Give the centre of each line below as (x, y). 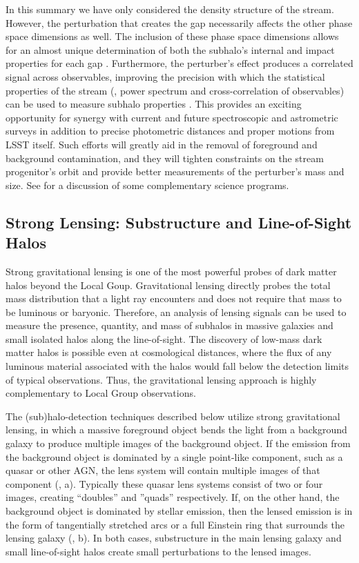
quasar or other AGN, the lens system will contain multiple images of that (163, 470)
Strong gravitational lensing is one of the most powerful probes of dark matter (171, 271)
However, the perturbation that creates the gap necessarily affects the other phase (179, 22)
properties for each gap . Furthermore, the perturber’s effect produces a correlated (179, 63)
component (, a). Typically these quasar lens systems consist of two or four (164, 483)
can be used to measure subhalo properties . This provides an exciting (154, 104)
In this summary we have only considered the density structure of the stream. (170, 9)
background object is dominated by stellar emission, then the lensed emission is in (179, 511)
